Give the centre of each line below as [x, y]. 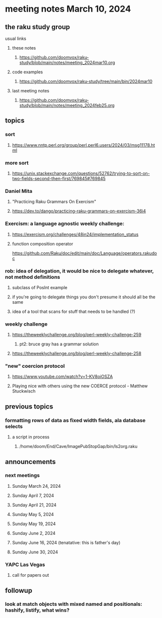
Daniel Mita [19, 191]
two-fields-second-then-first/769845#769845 [59, 178]
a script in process [31, 437]
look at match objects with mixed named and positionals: [74, 604]
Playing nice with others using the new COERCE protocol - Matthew [80, 386]
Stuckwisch [24, 391]
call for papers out [31, 575]
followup [19, 591]
